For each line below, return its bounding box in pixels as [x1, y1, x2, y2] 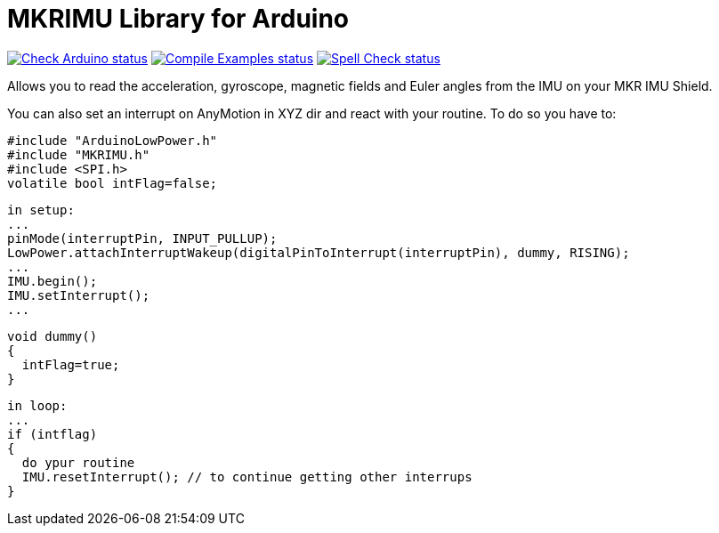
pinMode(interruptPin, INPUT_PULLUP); [7, 230, 278, 246]
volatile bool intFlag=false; [7, 175, 218, 190]
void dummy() [7, 328, 98, 343]
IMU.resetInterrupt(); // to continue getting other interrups [21, 469, 473, 484]
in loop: [7, 398, 68, 413]
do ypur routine [21, 455, 135, 470]
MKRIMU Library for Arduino [7, 4, 350, 34]
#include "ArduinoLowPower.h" [7, 133, 218, 148]
